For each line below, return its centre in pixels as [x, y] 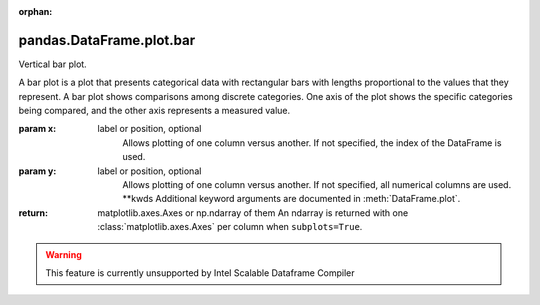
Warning [63, 254]
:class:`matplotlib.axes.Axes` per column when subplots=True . [230, 227]
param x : [37, 129]
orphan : [35, 11]
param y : [37, 171]
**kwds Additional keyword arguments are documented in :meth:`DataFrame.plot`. [291, 199]
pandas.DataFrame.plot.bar [107, 40]
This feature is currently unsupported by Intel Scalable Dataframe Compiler [200, 272]
